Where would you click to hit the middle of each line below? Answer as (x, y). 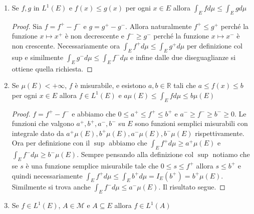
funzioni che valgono (43, 123)
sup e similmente (38, 57)
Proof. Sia (27, 26)
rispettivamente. (220, 133)
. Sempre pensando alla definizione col (135, 154)
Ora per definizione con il (51, 143)
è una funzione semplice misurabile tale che (92, 165)
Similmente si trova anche (51, 187)
